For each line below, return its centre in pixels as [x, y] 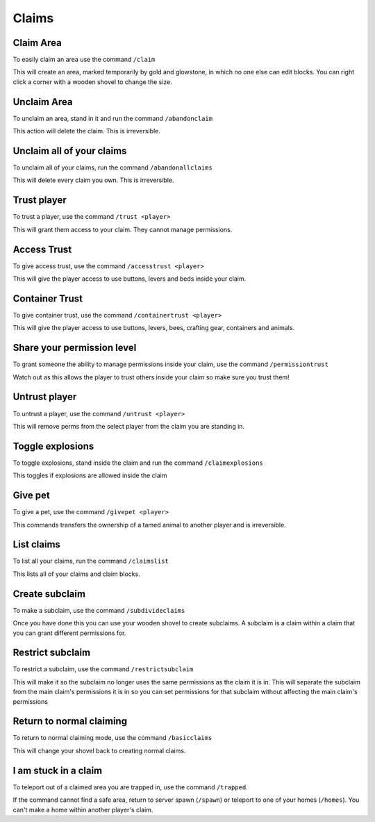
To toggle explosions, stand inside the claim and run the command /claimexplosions [138, 463]
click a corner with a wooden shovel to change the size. [93, 82]
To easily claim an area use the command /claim [84, 60]
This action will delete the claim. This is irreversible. [87, 131]
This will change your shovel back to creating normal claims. [99, 750]
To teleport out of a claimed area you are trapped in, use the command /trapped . [130, 787]
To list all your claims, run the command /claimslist [91, 561]
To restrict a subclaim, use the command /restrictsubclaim [103, 669]
